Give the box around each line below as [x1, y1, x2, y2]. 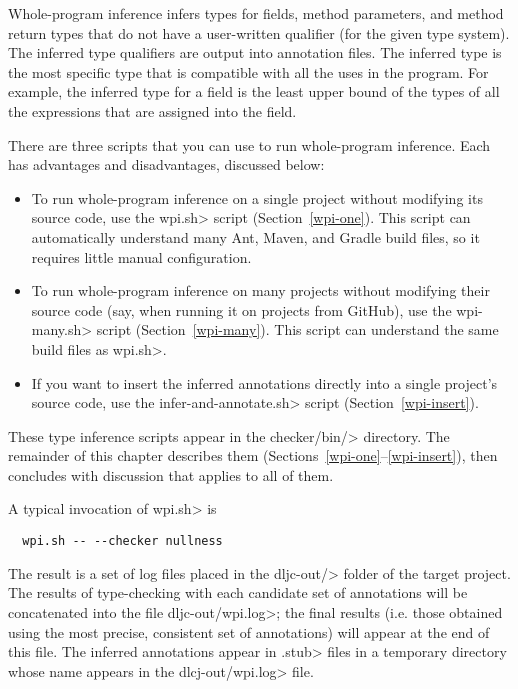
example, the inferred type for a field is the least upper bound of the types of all [8, 81, 500, 102]
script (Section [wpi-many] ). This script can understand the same [96, 319, 499, 340]
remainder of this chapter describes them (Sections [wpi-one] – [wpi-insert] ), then [8, 445, 498, 466]
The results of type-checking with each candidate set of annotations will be [8, 582, 468, 603]
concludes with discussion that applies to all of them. [8, 464, 334, 485]
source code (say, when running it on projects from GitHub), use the [31, 299, 452, 320]
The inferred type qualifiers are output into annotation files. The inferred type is [8, 42, 502, 63]
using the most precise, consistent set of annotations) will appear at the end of [8, 621, 490, 642]
